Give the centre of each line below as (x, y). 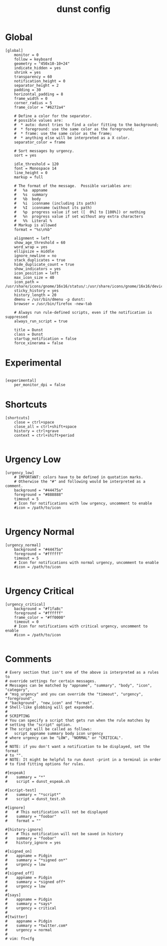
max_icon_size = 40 (34, 277)
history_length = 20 (35, 295)
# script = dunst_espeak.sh (38, 781)
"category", (17, 690)
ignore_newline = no (35, 255)
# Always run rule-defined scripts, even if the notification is (83, 312)
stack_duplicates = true (40, 260)
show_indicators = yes (38, 269)
